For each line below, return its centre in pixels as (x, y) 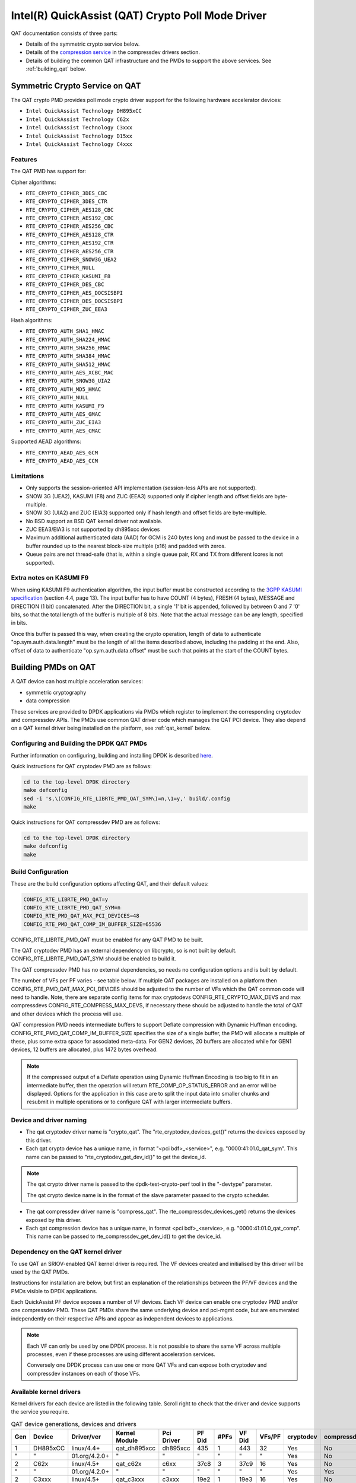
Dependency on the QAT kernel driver (66, 1252)
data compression (48, 701)
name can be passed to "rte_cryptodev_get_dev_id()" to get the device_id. (116, 1157)
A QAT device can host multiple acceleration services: (77, 682)
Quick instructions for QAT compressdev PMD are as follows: (85, 822)
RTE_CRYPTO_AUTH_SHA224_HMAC (68, 339)
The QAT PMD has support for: (48, 171)
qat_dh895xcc (136, 1449)
